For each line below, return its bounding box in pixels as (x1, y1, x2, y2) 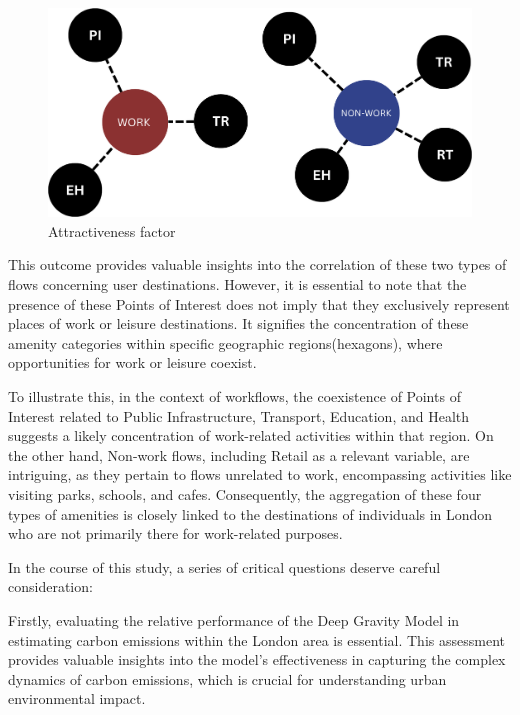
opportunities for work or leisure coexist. (8, 352, 257, 373)
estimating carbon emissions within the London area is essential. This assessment (8, 629, 505, 650)
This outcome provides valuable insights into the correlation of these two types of (8, 254, 507, 275)
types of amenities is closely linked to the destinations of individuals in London (8, 503, 493, 524)
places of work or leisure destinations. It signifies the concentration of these (8, 313, 469, 334)
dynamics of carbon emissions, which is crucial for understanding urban (8, 668, 447, 689)
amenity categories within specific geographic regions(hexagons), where (8, 332, 443, 353)
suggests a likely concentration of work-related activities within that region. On (8, 425, 494, 446)
